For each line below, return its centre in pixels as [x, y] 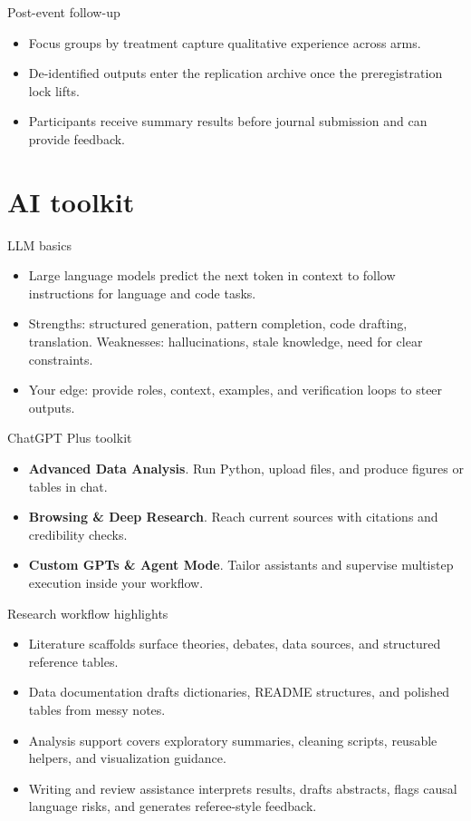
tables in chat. [68, 486]
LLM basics [39, 244]
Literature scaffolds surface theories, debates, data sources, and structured [235, 644]
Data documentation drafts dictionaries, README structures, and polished [239, 692]
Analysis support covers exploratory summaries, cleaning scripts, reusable [233, 740]
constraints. [61, 359]
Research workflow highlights [88, 613]
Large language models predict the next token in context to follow [212, 275]
